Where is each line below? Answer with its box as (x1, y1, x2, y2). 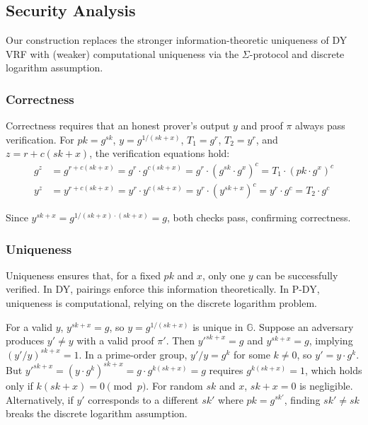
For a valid (6, 319, 52, 334)
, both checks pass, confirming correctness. (166, 210, 351, 225)
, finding (284, 392, 321, 407)
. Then (166, 333, 195, 348)
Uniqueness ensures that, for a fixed (6, 267, 161, 282)
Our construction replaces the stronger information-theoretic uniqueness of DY (6, 33, 347, 47)
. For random (146, 378, 203, 392)
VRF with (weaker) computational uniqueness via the (6, 46, 239, 61)
